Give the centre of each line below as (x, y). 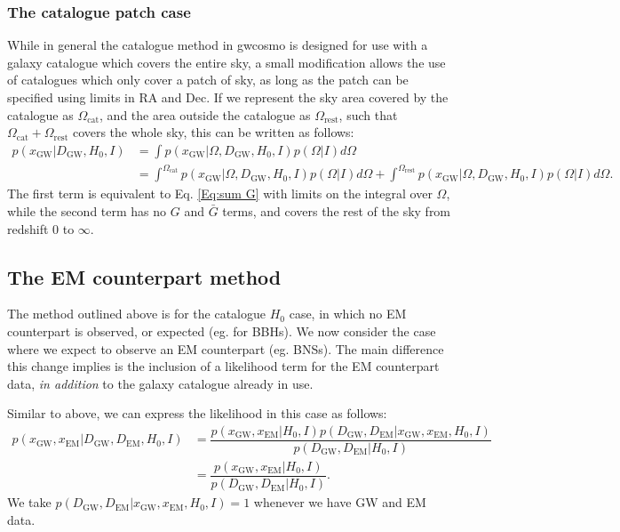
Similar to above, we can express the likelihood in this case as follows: (197, 413)
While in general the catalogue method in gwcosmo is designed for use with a (218, 45)
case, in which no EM (348, 314)
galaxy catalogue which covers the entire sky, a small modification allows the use (227, 62)
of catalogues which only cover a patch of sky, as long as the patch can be (208, 80)
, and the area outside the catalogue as (205, 114)
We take (29, 502)
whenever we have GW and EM (340, 502)
